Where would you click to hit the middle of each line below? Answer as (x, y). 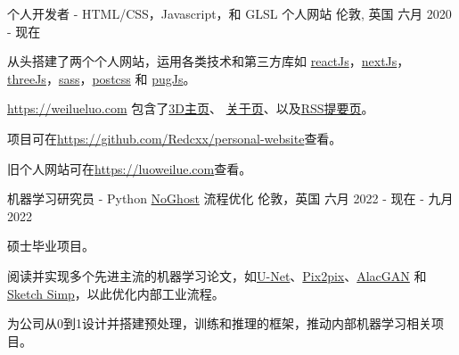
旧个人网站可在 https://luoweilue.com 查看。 (130, 168)
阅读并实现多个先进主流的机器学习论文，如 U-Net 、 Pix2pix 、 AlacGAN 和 (217, 275)
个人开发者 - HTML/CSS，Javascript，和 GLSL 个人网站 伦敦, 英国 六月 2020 (229, 13)
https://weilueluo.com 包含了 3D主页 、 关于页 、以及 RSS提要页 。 (191, 108)
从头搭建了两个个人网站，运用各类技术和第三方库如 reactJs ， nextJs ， (209, 61)
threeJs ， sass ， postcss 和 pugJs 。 (102, 78)
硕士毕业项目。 (51, 246)
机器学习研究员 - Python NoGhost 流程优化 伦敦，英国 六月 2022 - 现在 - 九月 (230, 198)
